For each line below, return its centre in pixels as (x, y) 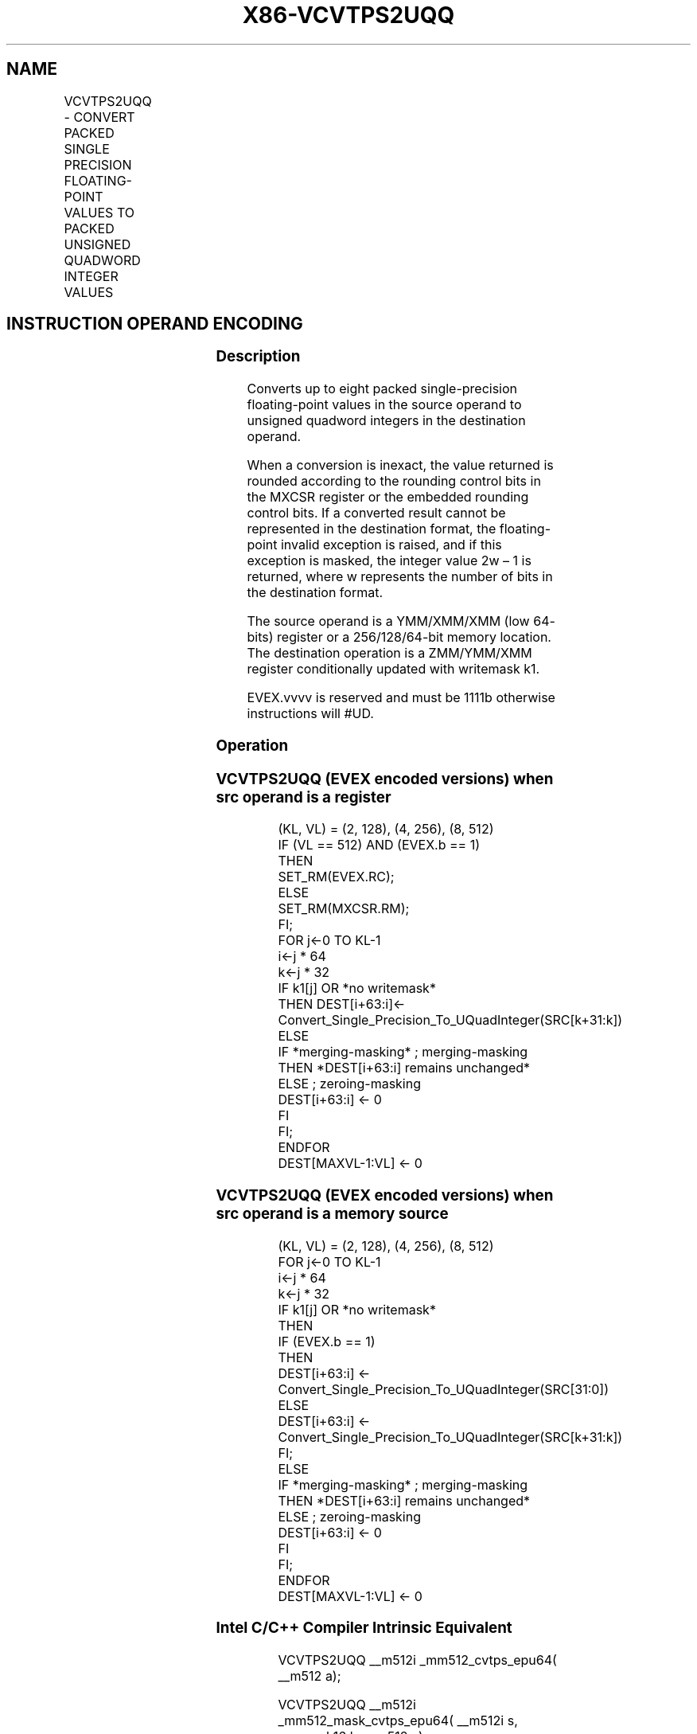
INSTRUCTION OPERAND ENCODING (155, 324)
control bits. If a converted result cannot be (376, 513)
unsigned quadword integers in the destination (386, 421)
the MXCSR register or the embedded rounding (388, 497)
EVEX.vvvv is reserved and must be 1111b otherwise (401, 698)
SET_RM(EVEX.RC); (336, 877)
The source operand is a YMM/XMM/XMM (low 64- (401, 621)
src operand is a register (304, 797)
